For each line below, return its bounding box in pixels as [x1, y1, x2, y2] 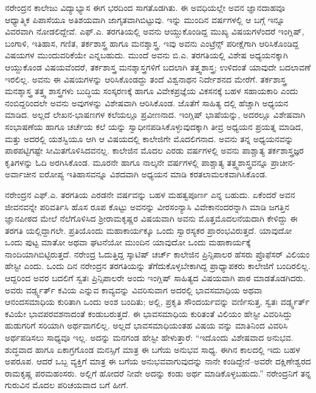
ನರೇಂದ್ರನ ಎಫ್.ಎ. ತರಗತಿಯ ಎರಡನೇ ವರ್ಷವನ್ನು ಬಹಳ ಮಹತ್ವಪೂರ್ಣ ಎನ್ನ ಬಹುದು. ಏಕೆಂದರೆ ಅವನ [5, 188, 295, 200]
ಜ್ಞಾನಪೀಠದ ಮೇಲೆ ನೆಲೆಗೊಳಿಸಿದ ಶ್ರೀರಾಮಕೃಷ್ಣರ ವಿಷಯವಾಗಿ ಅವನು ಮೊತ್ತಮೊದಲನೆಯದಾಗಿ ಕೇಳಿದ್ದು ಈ [5, 212, 298, 225]
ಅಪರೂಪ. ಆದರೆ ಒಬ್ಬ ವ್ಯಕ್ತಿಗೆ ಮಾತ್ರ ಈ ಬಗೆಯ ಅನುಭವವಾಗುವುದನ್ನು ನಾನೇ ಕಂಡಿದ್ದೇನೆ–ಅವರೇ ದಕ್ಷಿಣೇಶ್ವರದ [5, 355, 311, 367]
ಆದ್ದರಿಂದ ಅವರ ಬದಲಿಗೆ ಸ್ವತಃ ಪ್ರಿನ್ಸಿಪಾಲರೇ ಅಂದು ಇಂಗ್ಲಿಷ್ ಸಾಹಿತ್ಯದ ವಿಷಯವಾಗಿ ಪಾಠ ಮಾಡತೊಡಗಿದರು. [5, 272, 306, 284]
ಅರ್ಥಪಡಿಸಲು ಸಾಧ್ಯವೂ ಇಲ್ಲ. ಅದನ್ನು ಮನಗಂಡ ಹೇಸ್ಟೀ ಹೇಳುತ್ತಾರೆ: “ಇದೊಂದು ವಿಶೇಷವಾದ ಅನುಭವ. [5, 331, 294, 344]
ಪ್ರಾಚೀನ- [270, 155, 295, 168]
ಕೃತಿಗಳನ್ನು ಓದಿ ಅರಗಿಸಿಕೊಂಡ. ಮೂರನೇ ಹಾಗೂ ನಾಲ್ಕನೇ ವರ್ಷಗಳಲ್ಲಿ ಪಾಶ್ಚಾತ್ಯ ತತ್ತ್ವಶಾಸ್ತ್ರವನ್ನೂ [5, 155, 268, 168]
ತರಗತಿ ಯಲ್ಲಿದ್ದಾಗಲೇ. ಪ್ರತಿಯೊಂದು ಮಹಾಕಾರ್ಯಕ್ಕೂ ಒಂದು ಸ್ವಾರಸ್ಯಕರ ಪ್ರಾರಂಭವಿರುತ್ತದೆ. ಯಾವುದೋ [5, 224, 292, 236]
